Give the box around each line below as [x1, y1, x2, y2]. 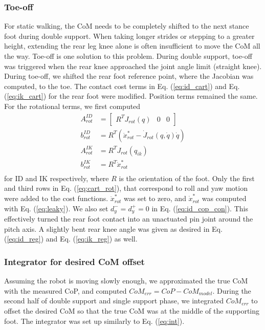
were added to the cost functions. [4, 193, 108, 204]
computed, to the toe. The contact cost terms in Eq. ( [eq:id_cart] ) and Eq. [4, 80, 240, 91]
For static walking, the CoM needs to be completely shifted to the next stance [4, 20, 249, 31]
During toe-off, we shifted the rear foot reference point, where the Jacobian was [4, 71, 254, 81]
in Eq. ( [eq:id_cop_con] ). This [151, 203, 248, 213]
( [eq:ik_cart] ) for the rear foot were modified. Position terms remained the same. [4, 91, 258, 101]
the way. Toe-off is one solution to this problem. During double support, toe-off [4, 51, 252, 61]
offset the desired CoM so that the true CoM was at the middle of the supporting [4, 305, 260, 316]
